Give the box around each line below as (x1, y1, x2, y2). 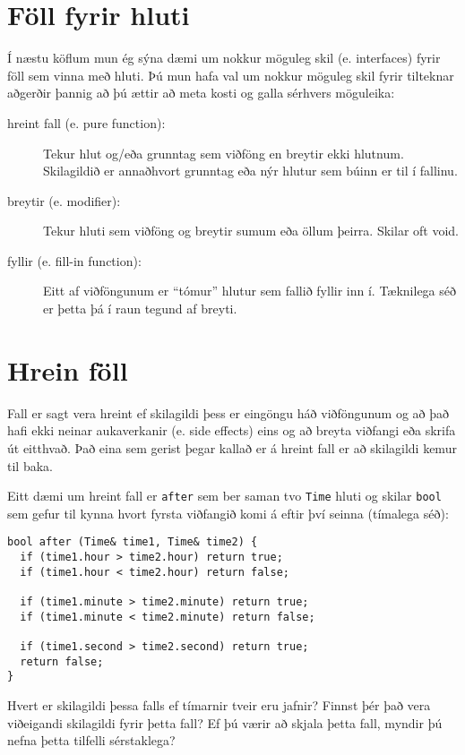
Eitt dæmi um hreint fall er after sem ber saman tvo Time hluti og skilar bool (7, 486, 442, 505)
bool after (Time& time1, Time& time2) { (7, 536, 258, 549)
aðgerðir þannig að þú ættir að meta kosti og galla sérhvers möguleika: (7, 83, 395, 102)
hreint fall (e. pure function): (7, 113, 166, 132)
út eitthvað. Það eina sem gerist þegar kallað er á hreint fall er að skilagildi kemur (7, 438, 457, 457)
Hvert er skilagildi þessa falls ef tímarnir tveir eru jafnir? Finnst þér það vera (7, 695, 431, 714)
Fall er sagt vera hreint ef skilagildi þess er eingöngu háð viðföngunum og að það (7, 403, 450, 422)
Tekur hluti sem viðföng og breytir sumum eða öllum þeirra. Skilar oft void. (43, 221, 459, 240)
